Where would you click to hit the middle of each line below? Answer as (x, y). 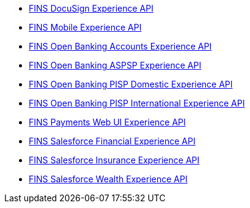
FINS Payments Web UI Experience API (107, 122)
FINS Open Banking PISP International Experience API (137, 103)
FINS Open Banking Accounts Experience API (120, 46)
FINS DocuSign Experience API (91, 8)
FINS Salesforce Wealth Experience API (108, 179)
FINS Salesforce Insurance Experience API (114, 160)
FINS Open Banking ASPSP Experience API (115, 65)
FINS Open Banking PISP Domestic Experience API (131, 84)
